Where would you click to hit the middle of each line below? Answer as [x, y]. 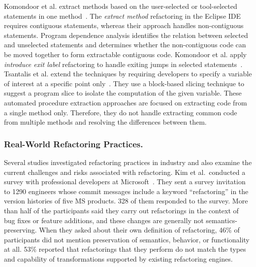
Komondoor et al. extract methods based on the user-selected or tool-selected [121, 6]
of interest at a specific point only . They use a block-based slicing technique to [124, 83]
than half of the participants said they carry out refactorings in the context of [121, 210]
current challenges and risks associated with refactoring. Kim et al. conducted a [125, 172]
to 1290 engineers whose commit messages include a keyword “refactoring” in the [126, 191]
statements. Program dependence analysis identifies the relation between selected [126, 35]
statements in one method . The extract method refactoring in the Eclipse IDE [123, 16]
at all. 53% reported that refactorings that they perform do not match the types [125, 249]
